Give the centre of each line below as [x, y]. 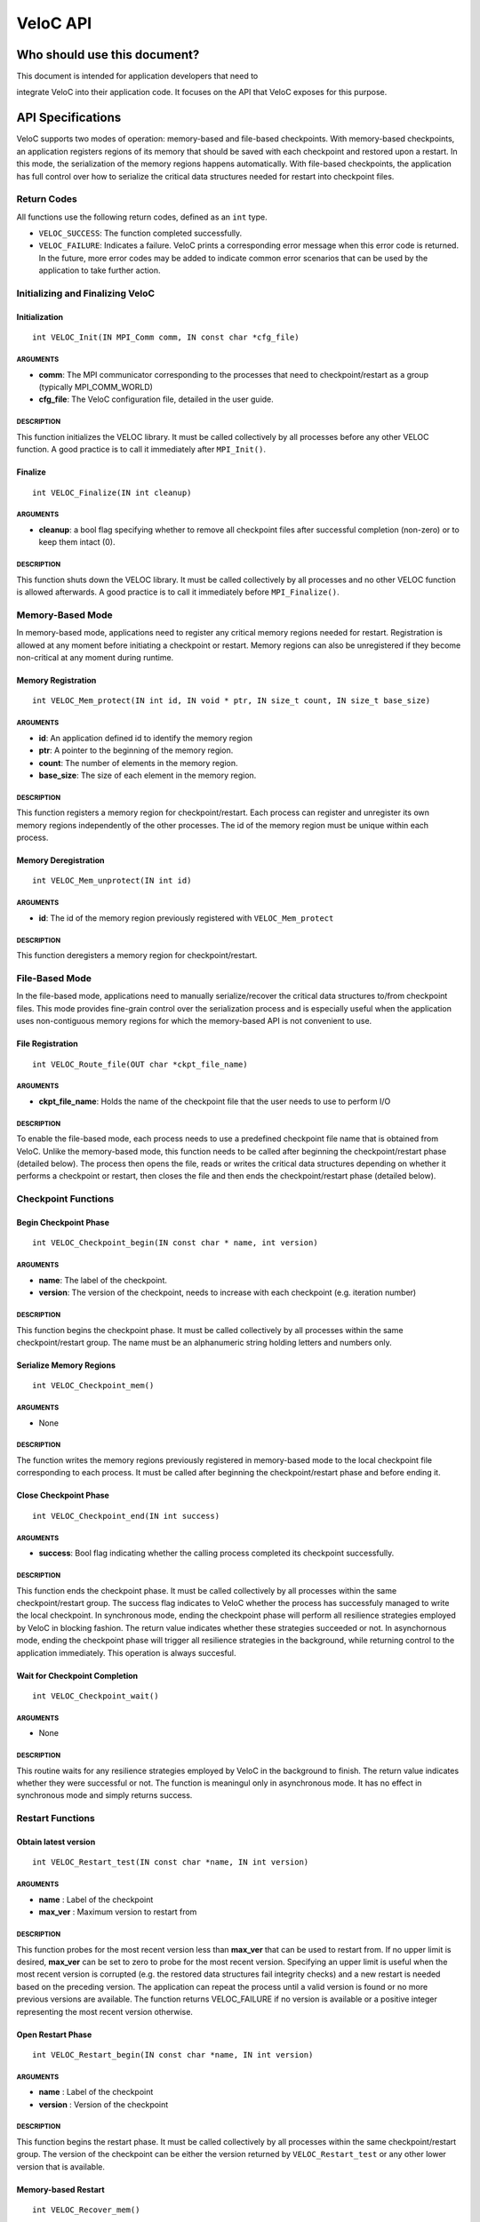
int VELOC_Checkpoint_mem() [93, 1386]
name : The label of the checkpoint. [103, 1280]
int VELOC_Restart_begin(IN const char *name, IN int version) [173, 2054]
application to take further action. [100, 270]
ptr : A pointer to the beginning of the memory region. [136, 750]
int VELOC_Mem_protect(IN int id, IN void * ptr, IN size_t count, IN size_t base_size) [232, 701]
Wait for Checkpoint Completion [77, 1675]
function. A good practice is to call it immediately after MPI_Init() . [141, 450]
